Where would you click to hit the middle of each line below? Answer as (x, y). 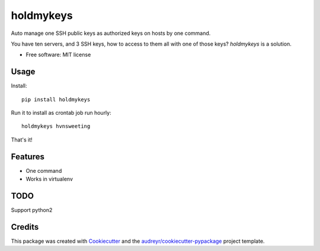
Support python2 (32, 210)
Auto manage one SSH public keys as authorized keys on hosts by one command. (111, 33)
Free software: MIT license (58, 55)
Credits (25, 227)
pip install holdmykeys (56, 99)
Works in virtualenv (49, 179)
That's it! (22, 140)
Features (28, 157)
